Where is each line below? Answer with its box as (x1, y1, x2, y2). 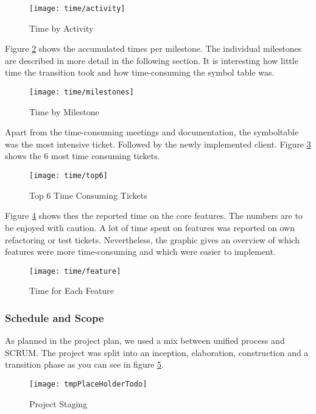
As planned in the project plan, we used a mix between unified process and (5, 334, 285, 347)
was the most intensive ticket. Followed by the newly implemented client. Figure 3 (5, 137, 311, 150)
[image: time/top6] (29, 171, 108, 180)
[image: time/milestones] (29, 88, 134, 97)
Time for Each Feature (29, 284, 114, 297)
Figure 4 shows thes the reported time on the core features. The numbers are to (5, 209, 303, 222)
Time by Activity (29, 21, 94, 34)
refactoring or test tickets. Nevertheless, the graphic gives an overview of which (5, 233, 300, 246)
